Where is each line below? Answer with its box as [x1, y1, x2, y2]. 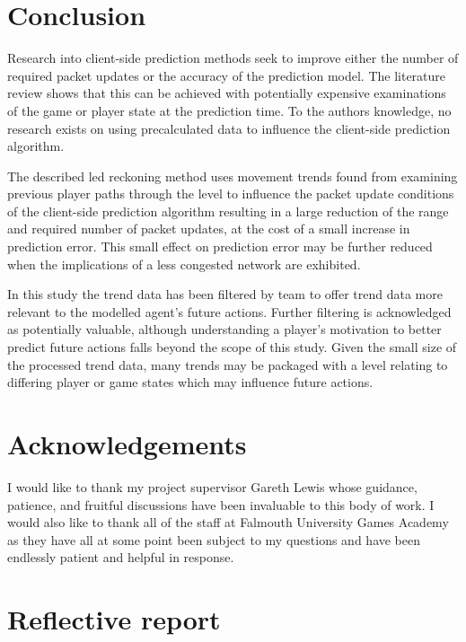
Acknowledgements [7, 426, 247, 462]
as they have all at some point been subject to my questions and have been [7, 530, 421, 549]
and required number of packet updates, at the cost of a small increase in [7, 219, 410, 238]
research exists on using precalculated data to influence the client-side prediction [7, 119, 451, 137]
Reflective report [7, 601, 221, 638]
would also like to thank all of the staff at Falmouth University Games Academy [7, 513, 449, 532]
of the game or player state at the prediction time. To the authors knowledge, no [7, 101, 452, 119]
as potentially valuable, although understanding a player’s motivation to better [7, 320, 442, 339]
